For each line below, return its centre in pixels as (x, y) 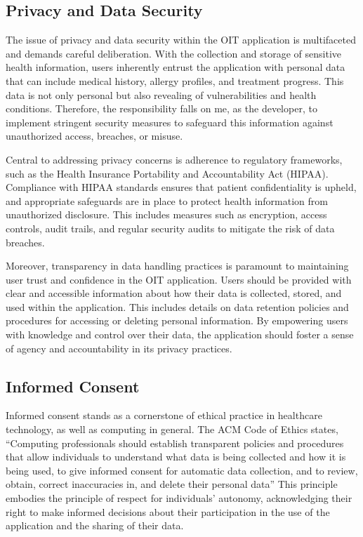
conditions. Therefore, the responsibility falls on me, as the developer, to (161, 108)
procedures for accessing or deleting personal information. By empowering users (177, 320)
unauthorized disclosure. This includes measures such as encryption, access (166, 214)
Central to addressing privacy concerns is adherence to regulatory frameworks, (174, 159)
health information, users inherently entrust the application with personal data (176, 67)
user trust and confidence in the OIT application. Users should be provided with (179, 279)
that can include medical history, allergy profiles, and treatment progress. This (175, 80)
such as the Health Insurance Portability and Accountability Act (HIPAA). (167, 173)
